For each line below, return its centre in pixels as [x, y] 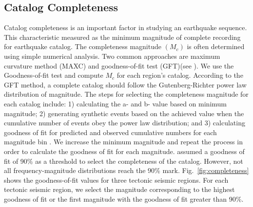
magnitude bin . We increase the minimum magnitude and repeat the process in [123, 142]
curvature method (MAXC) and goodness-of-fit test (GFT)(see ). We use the [119, 65]
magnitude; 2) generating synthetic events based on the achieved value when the [124, 113]
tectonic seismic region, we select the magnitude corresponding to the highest [119, 189]
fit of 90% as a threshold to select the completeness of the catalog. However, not [124, 161]
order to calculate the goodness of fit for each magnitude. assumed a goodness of [124, 151]
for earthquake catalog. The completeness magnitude [83, 46]
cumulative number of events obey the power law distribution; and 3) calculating [125, 123]
